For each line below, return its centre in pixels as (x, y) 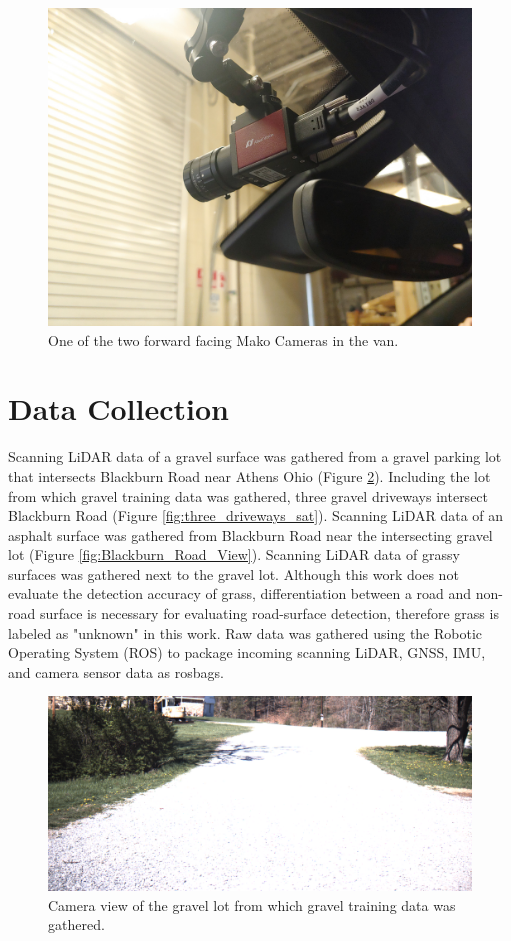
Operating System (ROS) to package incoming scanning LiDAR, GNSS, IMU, (247, 652)
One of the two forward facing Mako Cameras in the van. (223, 339)
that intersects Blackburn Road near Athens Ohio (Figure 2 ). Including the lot (249, 475)
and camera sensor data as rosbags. (116, 671)
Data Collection (118, 408)
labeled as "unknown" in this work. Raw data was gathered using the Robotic (245, 632)
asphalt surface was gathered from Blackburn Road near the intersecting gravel (250, 534)
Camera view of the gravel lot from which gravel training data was (252, 904)
